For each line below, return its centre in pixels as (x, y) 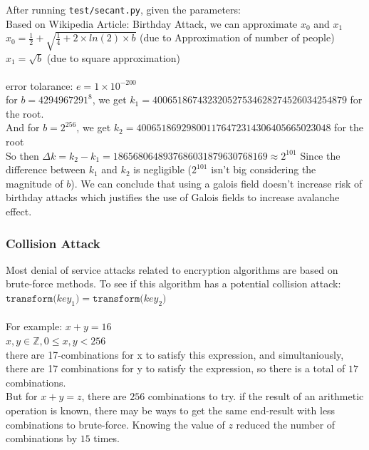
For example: (34, 326)
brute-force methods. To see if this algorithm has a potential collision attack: (173, 283)
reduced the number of (286, 424)
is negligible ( (162, 169)
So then (22, 155)
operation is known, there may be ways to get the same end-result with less (171, 410)
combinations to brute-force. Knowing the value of (115, 424)
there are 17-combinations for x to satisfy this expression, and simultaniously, (175, 354)
